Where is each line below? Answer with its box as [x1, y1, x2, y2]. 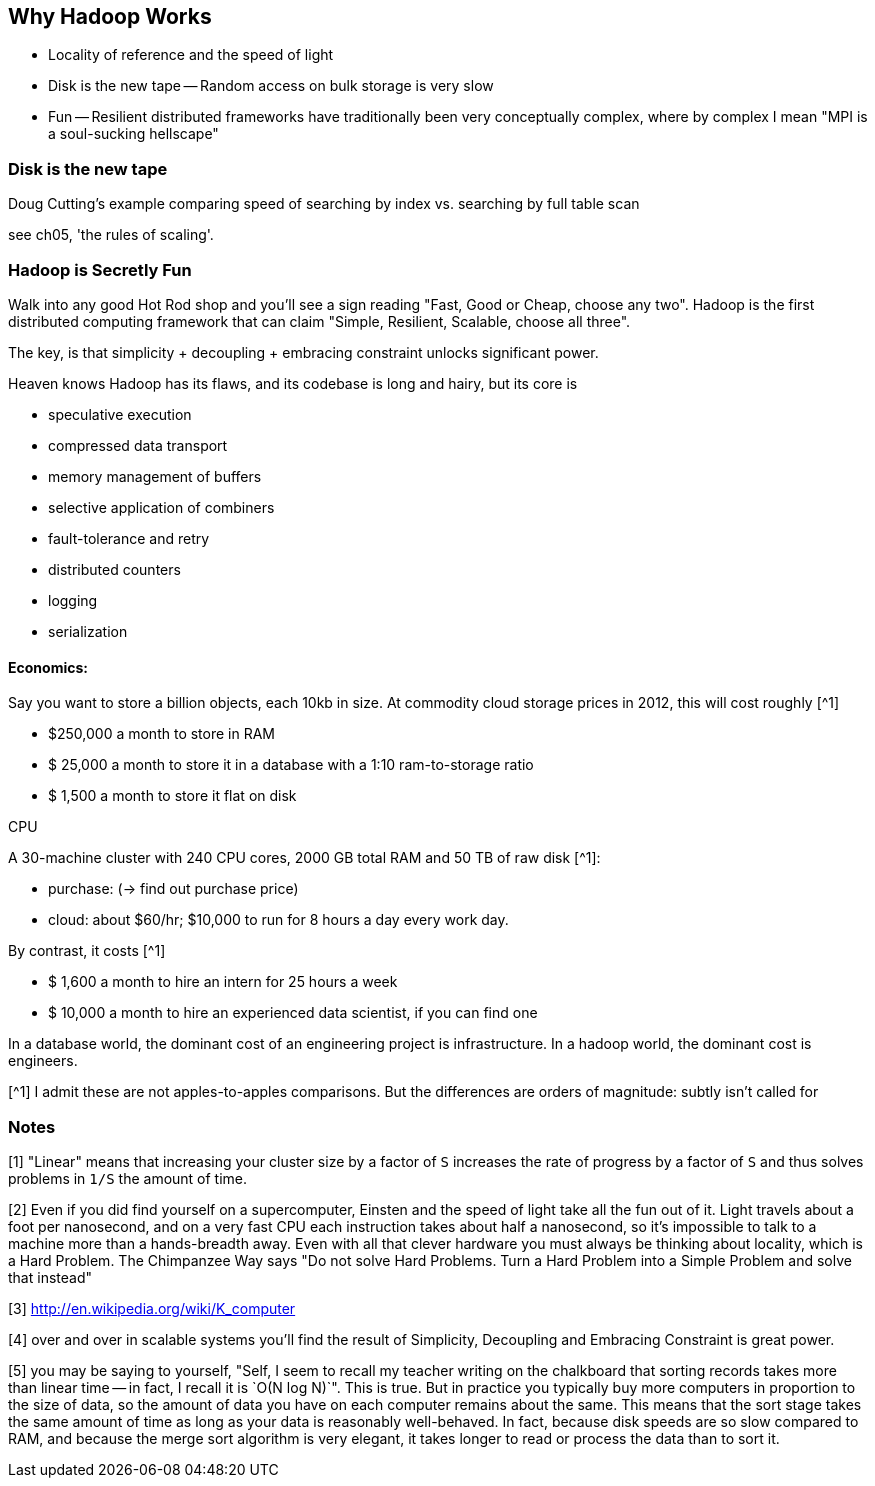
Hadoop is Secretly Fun [8, 259, 192, 280]
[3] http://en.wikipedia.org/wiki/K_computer [8, 1299, 296, 1317]
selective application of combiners [48, 498, 275, 516]
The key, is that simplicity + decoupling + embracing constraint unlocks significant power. [8, 343, 599, 361]
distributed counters [48, 560, 181, 578]
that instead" [8, 1268, 92, 1286]
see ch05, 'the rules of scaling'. [8, 226, 214, 244]
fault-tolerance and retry [48, 529, 210, 547]
